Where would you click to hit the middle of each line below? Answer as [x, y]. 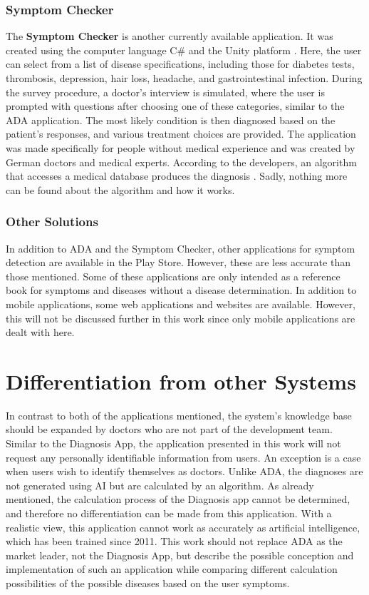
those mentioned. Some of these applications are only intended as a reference [173, 276]
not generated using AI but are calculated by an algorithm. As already [160, 485]
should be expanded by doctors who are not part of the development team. [169, 429]
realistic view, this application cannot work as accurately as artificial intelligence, [183, 527]
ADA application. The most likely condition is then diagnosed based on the [171, 119]
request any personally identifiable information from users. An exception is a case [183, 457]
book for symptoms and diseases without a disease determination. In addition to [181, 290]
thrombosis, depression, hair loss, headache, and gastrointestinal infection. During [184, 78]
